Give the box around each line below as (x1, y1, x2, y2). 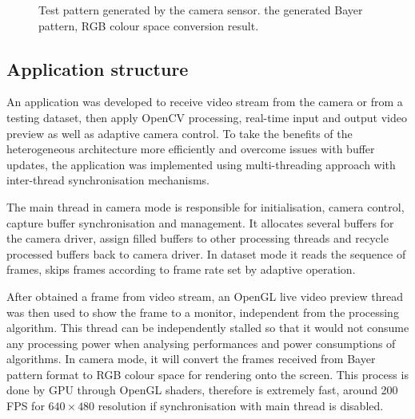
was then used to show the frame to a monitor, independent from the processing (6, 303, 399, 320)
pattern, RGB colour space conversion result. (38, 17, 259, 34)
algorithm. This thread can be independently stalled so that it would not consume (6, 319, 409, 336)
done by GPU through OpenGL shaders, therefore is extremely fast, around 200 (6, 381, 398, 398)
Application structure (6, 56, 189, 81)
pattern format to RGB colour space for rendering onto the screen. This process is (6, 366, 409, 382)
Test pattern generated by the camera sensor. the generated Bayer (38, 2, 363, 18)
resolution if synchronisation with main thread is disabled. (98, 397, 384, 414)
